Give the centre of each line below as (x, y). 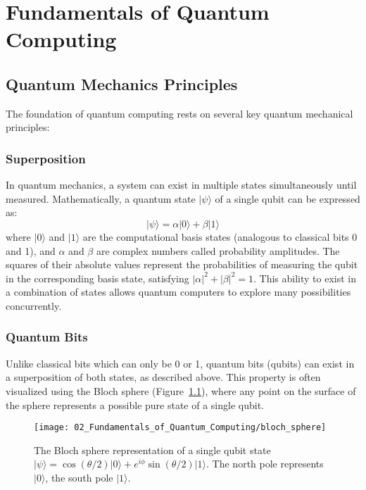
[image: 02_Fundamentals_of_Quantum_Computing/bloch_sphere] (180, 428)
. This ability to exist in (305, 278)
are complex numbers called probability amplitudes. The (218, 250)
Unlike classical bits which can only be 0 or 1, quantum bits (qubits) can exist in (180, 363)
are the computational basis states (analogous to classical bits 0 (220, 236)
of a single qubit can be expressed (288, 198)
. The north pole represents (265, 464)
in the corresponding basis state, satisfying (97, 278)
